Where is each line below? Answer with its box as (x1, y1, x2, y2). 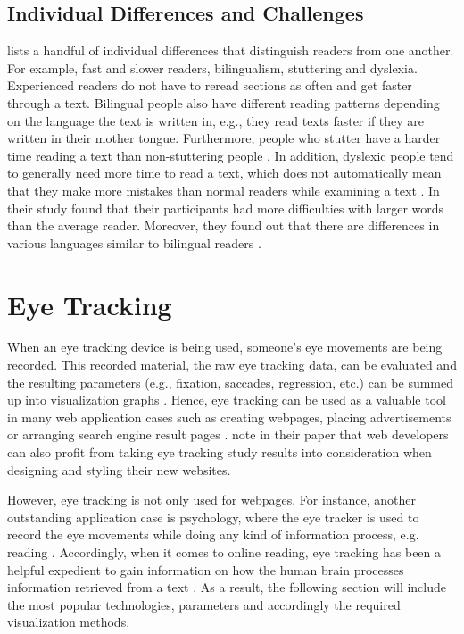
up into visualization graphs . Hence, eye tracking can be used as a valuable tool (7, 390, 446, 409)
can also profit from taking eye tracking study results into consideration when (7, 443, 432, 462)
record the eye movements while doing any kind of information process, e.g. (7, 525, 419, 544)
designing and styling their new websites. (7, 460, 231, 479)
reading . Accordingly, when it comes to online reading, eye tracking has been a (7, 542, 442, 561)
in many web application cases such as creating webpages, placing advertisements (7, 407, 452, 426)
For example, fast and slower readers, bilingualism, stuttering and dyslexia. (7, 58, 418, 77)
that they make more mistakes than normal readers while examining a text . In (7, 180, 440, 199)
